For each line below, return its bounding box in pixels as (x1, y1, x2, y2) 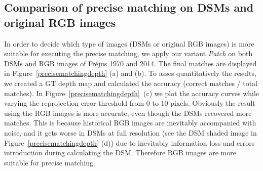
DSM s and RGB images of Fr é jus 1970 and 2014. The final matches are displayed (4, 58, 257, 68)
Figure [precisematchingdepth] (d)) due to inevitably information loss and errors (4, 137, 255, 148)
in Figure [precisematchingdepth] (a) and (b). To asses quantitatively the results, (4, 68, 256, 78)
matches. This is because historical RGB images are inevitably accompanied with (4, 117, 256, 128)
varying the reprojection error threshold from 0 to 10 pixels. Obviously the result (4, 98, 255, 108)
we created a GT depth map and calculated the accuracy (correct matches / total (4, 77, 258, 88)
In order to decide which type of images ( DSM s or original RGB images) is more (4, 38, 254, 49)
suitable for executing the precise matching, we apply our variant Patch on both (4, 48, 253, 59)
